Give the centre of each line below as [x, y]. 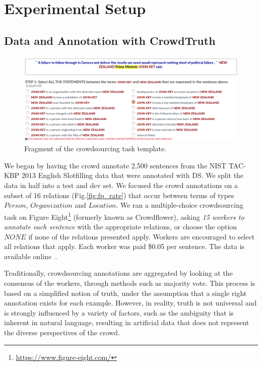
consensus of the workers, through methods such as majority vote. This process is [130, 283]
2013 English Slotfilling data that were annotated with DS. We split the [133, 175]
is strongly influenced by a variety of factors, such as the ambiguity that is [119, 312]
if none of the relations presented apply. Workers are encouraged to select [142, 236]
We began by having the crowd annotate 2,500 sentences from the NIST [115, 165]
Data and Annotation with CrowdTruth [110, 40]
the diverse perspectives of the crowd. [62, 332]
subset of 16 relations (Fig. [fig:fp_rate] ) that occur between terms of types [119, 195]
